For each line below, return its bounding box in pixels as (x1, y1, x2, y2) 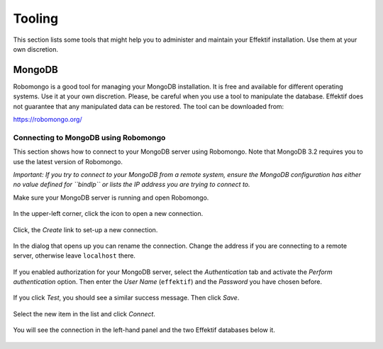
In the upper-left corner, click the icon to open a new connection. (13, 210, 204, 218)
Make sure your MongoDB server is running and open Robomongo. (13, 193, 209, 202)
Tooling (13, 11, 59, 26)
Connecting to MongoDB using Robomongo (13, 132, 166, 142)
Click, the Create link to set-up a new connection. (13, 225, 158, 234)
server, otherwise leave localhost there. (13, 251, 136, 260)
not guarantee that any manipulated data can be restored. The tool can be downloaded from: (13, 102, 284, 110)
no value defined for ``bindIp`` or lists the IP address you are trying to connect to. (13, 181, 251, 189)
